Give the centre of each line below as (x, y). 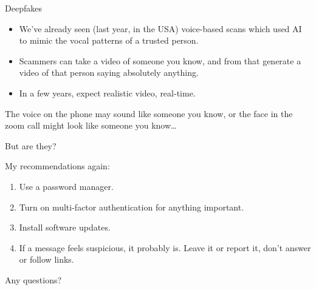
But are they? (31, 145)
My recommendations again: (57, 166)
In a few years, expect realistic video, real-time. (107, 93)
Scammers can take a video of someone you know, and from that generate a (160, 60)
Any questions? (33, 279)
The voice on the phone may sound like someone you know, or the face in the (149, 113)
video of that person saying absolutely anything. (109, 72)
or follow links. (46, 259)
